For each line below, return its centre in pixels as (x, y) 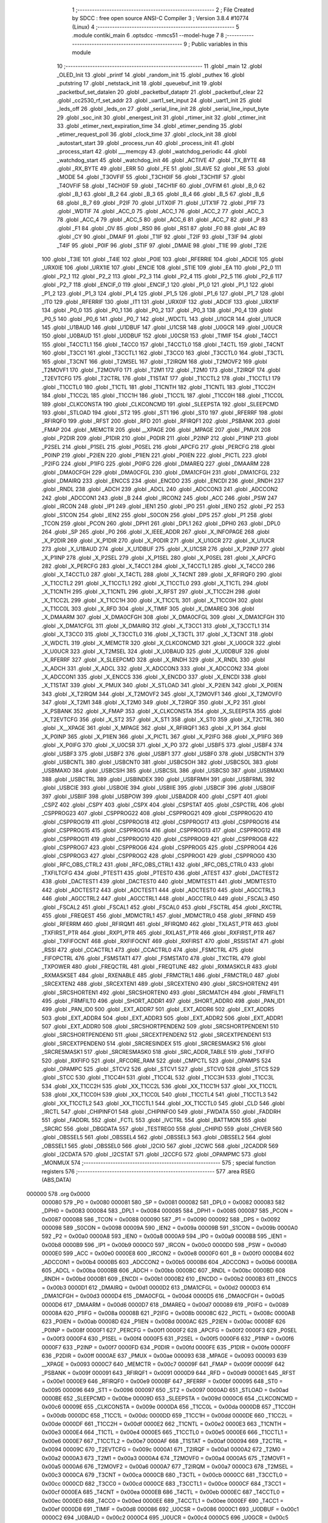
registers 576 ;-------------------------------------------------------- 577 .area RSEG (148, 1171)
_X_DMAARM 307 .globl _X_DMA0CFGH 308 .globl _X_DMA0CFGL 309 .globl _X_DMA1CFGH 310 (163, 617)
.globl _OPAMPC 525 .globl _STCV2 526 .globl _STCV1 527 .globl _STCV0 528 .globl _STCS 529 (161, 1069)
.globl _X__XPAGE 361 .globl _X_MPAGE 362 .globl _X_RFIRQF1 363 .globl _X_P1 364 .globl (154, 728)
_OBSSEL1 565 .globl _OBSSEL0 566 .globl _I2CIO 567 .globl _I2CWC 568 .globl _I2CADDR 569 (160, 1146)
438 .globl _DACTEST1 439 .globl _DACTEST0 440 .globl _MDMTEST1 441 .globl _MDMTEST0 (159, 882)
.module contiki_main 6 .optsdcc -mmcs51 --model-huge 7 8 (148, 35)
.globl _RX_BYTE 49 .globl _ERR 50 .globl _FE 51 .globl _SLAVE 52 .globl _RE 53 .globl (163, 169)
